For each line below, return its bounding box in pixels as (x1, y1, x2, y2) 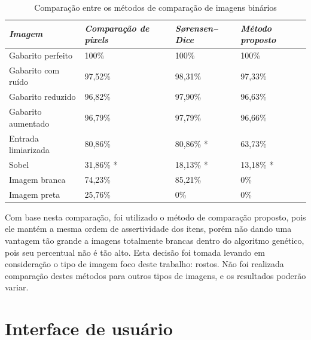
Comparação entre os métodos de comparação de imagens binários (34, 1, 277, 13)
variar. (5, 281, 29, 293)
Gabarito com (9, 63, 60, 76)
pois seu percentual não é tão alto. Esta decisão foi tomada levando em (5, 246, 265, 258)
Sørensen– (175, 22, 218, 34)
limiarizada (9, 143, 50, 156)
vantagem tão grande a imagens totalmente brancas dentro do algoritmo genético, (5, 234, 304, 246)
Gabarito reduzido (9, 90, 76, 103)
